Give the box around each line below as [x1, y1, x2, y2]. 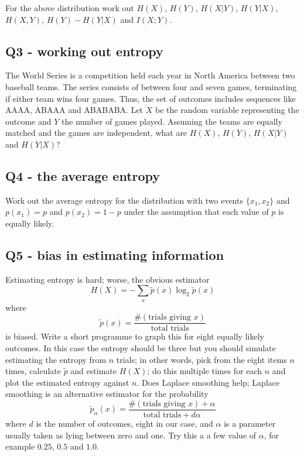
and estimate [70, 365, 117, 377]
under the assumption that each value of [124, 205, 269, 218]
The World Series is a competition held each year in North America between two [5, 69, 295, 81]
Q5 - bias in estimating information [5, 245, 224, 263]
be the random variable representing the [155, 104, 299, 116]
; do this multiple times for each [147, 365, 262, 377]
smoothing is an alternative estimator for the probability [5, 388, 209, 400]
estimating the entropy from [5, 353, 107, 365]
